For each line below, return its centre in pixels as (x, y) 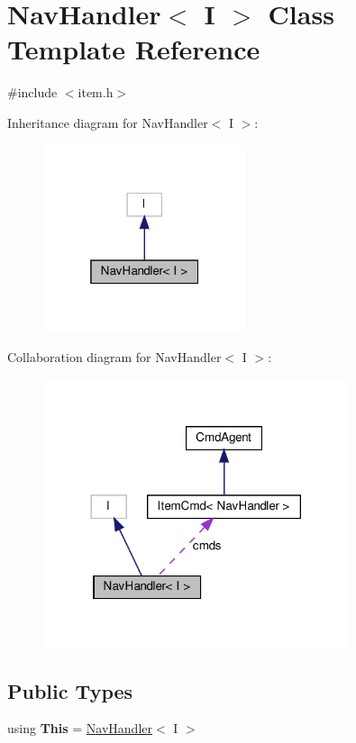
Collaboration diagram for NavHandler (114, 356)
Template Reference (134, 49)
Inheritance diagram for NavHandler (108, 122)
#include (32, 92)
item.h (96, 92)
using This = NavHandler (80, 728)
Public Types (70, 690)
